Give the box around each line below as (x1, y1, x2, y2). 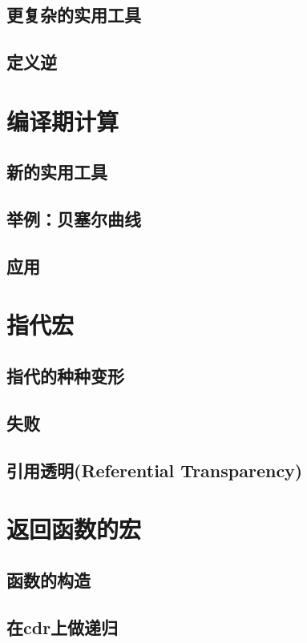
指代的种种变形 (6, 364, 124, 388)
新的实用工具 (6, 159, 107, 184)
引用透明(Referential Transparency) (6, 457, 303, 482)
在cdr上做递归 (6, 614, 119, 639)
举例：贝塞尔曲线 (6, 207, 141, 231)
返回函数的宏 (6, 512, 142, 545)
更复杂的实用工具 (6, 2, 141, 27)
